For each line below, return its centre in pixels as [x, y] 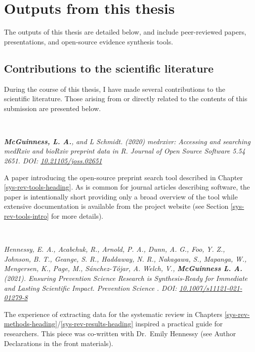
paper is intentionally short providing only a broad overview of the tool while [121, 196]
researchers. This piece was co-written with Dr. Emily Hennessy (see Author [120, 333]
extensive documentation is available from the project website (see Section [116, 206]
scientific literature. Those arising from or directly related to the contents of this [126, 98]
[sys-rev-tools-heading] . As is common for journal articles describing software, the [127, 187]
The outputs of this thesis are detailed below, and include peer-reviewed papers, [125, 32]
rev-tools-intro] [26, 216]
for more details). [77, 216]
